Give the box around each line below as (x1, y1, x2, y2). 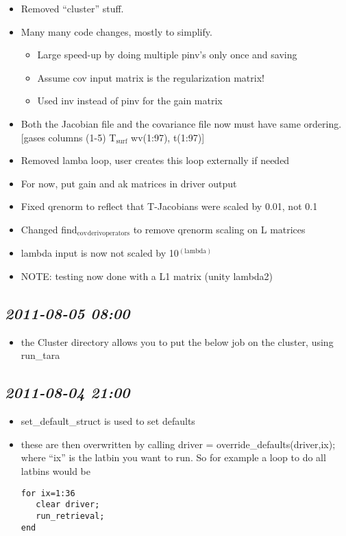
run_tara (21, 348, 60, 362)
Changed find (21, 222, 77, 236)
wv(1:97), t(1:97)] (131, 130, 205, 144)
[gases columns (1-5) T (21, 130, 116, 144)
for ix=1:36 (21, 488, 75, 498)
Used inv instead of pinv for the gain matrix (37, 93, 223, 108)
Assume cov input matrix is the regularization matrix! (37, 70, 264, 84)
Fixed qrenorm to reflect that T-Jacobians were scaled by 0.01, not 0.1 (21, 199, 318, 213)
